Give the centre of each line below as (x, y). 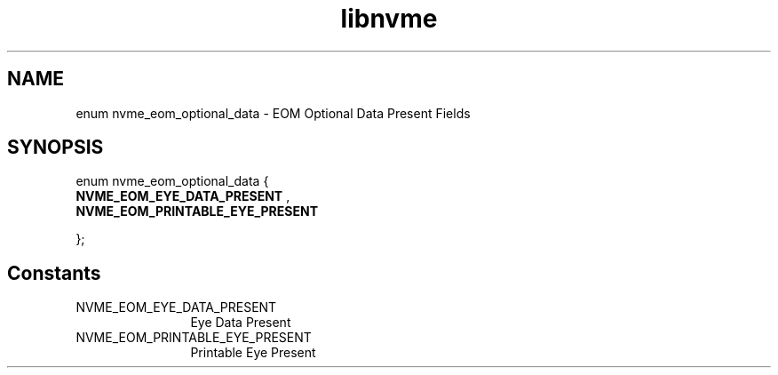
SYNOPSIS (56, 148)
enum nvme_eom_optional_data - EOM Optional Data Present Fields (273, 113)
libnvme (389, 19)
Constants (54, 273)
